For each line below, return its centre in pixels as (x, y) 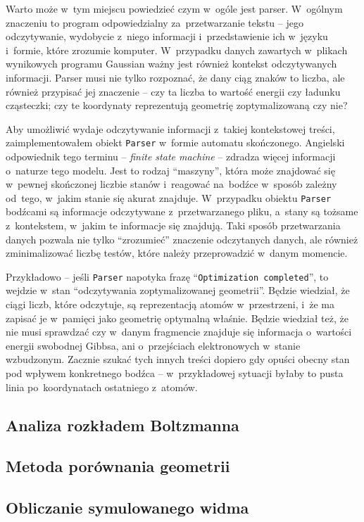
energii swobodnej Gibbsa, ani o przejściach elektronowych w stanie (153, 345)
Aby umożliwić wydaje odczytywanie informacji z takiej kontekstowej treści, (170, 128)
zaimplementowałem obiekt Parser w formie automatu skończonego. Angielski (175, 142)
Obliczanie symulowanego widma (127, 508)
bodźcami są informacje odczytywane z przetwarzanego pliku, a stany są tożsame (182, 211)
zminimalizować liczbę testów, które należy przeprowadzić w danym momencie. (177, 253)
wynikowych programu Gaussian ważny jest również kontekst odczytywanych (171, 64)
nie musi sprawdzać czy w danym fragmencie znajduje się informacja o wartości (179, 332)
